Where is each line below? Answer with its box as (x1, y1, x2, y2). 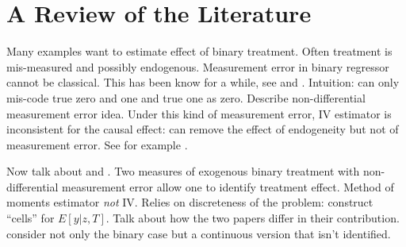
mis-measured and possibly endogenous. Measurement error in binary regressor (6, 58, 389, 75)
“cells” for (6, 210, 55, 226)
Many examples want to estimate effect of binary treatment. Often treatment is (6, 43, 393, 60)
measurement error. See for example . (6, 136, 188, 152)
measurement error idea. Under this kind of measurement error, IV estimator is (6, 105, 392, 122)
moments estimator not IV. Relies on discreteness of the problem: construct (6, 194, 373, 210)
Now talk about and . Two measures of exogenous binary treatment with (6, 163, 360, 179)
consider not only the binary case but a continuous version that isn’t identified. (6, 225, 391, 241)
